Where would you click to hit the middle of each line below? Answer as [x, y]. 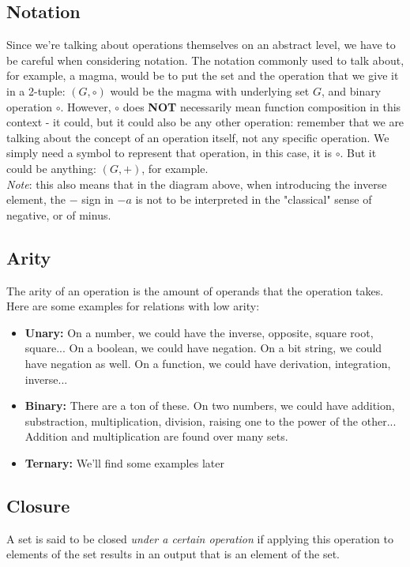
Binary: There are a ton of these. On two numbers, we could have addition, [210, 406]
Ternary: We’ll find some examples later [124, 462]
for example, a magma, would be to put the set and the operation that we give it [203, 75]
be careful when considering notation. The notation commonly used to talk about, [205, 60]
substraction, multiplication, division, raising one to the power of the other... [211, 421]
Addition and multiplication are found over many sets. [156, 436]
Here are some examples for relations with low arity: [133, 306]
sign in [98, 199]
